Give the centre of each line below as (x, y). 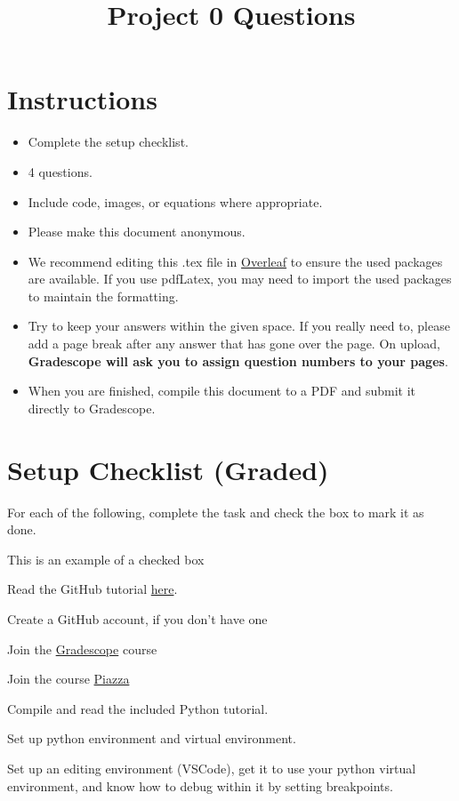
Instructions (82, 99)
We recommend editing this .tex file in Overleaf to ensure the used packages (235, 261)
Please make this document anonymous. (137, 232)
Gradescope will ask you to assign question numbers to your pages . (238, 360)
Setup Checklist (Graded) (168, 469)
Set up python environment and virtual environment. (152, 738)
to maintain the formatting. (103, 296)
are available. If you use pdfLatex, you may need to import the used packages (240, 279)
